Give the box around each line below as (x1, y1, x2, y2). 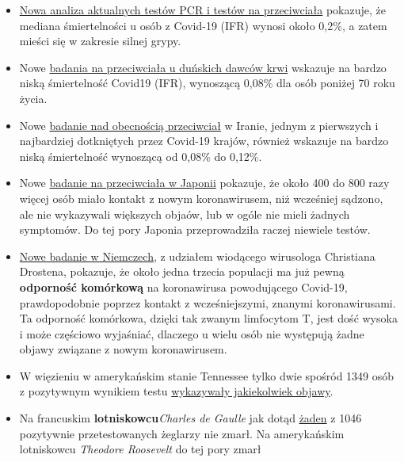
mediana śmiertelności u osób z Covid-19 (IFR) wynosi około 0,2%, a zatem (19, 17, 387, 33)
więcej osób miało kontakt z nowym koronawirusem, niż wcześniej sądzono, (19, 189, 383, 206)
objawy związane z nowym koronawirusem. (19, 341, 227, 357)
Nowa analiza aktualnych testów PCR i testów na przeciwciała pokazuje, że (19, 2, 386, 17)
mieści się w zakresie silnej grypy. (19, 32, 181, 49)
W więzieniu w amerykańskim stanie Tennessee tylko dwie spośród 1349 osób (19, 367, 394, 384)
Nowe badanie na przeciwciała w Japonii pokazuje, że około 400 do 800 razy (19, 174, 390, 191)
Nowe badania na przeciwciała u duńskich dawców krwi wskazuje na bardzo (19, 59, 387, 75)
